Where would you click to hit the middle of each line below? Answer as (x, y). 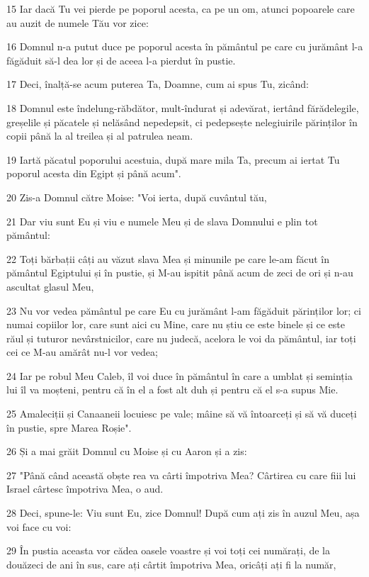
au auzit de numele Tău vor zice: (78, 22)
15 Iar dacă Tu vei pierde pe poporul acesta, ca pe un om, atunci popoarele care (181, 9)
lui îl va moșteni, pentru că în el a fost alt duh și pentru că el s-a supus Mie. (172, 390)
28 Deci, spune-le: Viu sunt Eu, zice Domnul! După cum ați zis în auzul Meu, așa (183, 513)
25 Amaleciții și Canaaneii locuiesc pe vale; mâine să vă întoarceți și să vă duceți (182, 414)
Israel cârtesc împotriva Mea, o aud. (85, 489)
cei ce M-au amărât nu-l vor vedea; (82, 352)
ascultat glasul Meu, (50, 286)
